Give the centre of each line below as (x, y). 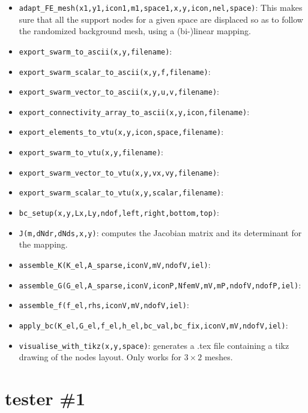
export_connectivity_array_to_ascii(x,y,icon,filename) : (134, 111)
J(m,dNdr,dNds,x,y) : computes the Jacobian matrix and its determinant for (160, 232)
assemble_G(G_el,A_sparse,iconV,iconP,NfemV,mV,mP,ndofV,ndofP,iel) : (160, 284)
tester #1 (45, 398)
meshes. (219, 357)
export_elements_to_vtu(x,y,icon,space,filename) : (121, 132)
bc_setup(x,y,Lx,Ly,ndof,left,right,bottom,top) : (119, 212)
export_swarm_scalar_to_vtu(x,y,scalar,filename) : (121, 192)
